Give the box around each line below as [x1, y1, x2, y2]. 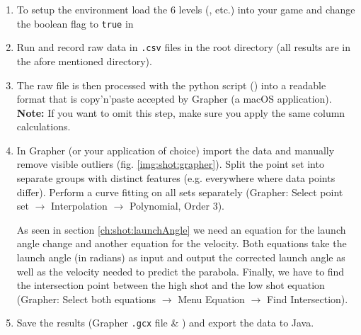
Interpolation [51, 198, 108, 213]
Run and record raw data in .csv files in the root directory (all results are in [16, 40, 350, 55]
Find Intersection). [266, 291, 348, 306]
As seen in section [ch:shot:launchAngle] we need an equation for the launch [16, 222, 346, 237]
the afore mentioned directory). [16, 53, 152, 68]
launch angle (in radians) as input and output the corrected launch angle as [16, 250, 345, 265]
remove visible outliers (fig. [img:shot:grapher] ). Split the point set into [16, 157, 324, 171]
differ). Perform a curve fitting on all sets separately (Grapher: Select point [16, 184, 343, 199]
